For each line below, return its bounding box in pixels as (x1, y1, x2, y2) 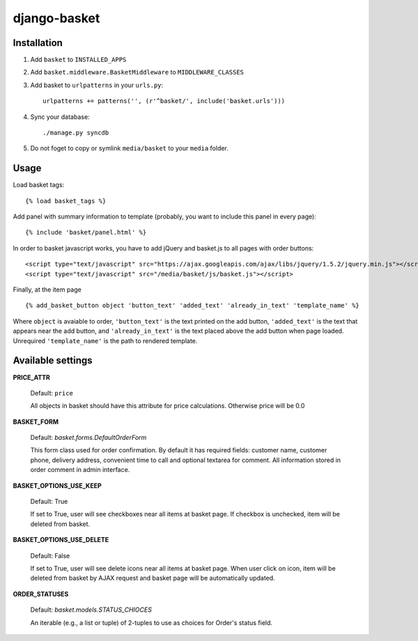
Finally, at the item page (13, 285, 82, 294)
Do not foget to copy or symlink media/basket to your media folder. (30, 144, 229, 152)
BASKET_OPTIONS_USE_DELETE (13, 536, 109, 544)
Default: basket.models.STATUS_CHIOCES (30, 606, 153, 614)
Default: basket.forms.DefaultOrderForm (30, 434, 147, 442)
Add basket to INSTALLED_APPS (30, 56, 127, 64)
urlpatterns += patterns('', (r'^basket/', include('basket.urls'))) (42, 97, 286, 105)
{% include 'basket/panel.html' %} (25, 228, 147, 237)
